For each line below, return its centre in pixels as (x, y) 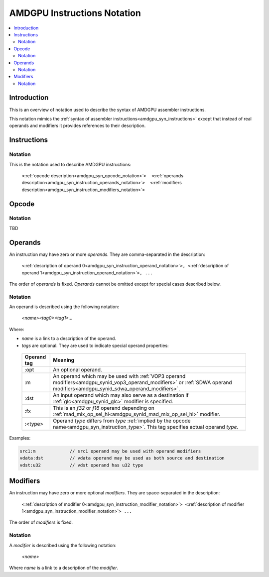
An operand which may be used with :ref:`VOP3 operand (119, 376)
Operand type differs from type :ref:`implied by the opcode (122, 421)
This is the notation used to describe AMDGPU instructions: (70, 164)
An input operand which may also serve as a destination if (121, 395)
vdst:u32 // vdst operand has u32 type (81, 465)
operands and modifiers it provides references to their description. (77, 126)
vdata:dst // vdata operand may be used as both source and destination (122, 458)
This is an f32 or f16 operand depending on (104, 408)
